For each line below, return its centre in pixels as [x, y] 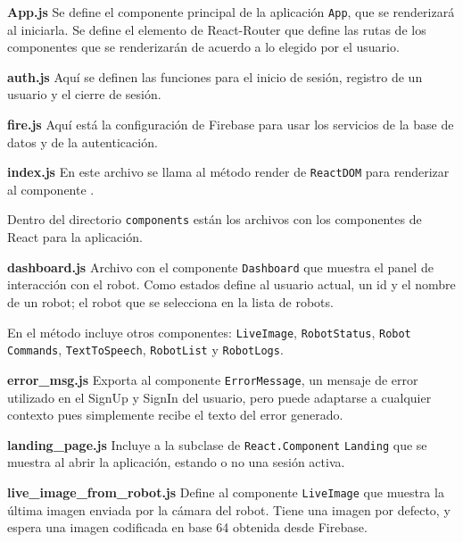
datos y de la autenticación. [83, 142]
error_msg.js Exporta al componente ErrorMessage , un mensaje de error [213, 379]
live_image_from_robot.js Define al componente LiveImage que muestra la [226, 492]
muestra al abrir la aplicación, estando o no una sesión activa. [176, 462]
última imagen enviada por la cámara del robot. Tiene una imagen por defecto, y [229, 509]
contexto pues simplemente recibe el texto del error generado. [175, 415]
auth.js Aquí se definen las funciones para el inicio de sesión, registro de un [215, 76]
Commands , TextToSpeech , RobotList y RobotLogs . [145, 350]
